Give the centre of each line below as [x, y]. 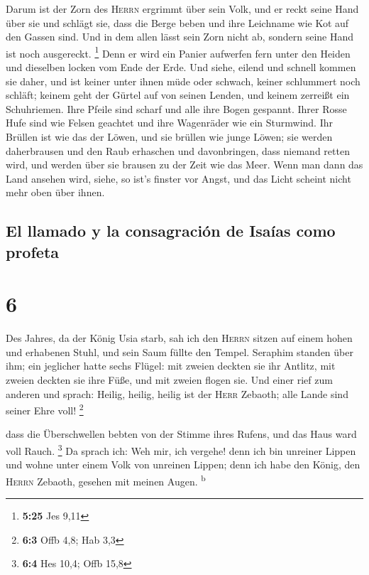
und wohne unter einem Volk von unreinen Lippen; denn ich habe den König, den [183, 464]
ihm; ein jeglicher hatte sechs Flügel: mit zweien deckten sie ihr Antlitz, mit [171, 366]
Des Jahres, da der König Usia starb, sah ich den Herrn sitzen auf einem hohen [179, 338]
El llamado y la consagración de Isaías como [171, 231]
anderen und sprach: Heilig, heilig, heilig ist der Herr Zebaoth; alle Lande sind [177, 393]
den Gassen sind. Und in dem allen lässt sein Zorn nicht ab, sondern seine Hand [180, 37]
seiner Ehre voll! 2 [45, 409]
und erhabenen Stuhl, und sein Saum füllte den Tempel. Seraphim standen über [180, 351]
